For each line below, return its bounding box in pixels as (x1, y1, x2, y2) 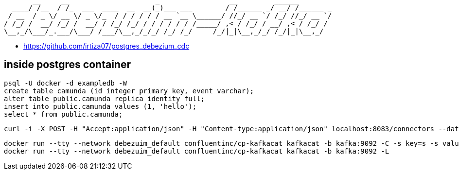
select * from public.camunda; (4, 110, 123, 118)
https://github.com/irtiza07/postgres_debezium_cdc (23, 42, 190, 50)
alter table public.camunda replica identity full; (4, 94, 205, 103)
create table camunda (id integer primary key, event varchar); (4, 87, 254, 95)
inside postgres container (4, 58, 131, 71)
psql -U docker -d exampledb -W (4, 79, 127, 87)
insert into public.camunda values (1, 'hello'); (4, 102, 197, 110)
